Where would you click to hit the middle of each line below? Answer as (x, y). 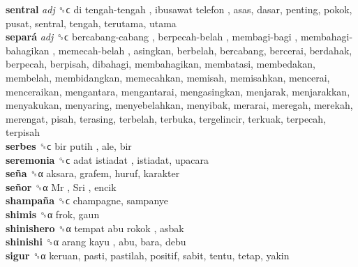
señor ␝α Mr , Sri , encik (61, 186)
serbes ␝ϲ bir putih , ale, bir (69, 145)
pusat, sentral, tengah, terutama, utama (91, 23)
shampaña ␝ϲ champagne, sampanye (87, 200)
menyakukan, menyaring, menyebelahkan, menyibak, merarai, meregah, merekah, (179, 105)
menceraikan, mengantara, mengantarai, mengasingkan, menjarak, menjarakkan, (178, 91)
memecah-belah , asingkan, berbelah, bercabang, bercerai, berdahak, (205, 50)
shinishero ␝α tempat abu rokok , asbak (95, 228)
